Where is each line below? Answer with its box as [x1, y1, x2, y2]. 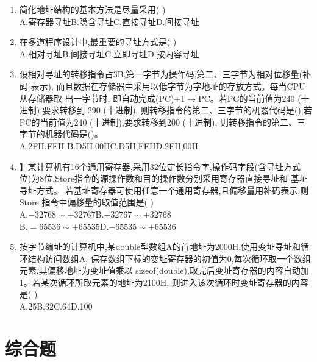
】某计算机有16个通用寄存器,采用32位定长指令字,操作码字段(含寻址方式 [19, 160, 301, 172]
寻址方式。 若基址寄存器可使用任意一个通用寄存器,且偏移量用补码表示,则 [19, 183, 309, 196]
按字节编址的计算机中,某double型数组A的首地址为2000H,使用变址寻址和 [19, 240, 301, 253]
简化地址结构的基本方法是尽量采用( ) [19, 3, 166, 15]
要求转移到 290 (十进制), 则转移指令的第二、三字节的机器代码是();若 [42, 104, 312, 116]
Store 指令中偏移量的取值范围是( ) [19, 196, 154, 208]
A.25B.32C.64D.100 [19, 300, 93, 313]
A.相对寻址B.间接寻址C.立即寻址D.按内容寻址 [19, 47, 199, 60]
